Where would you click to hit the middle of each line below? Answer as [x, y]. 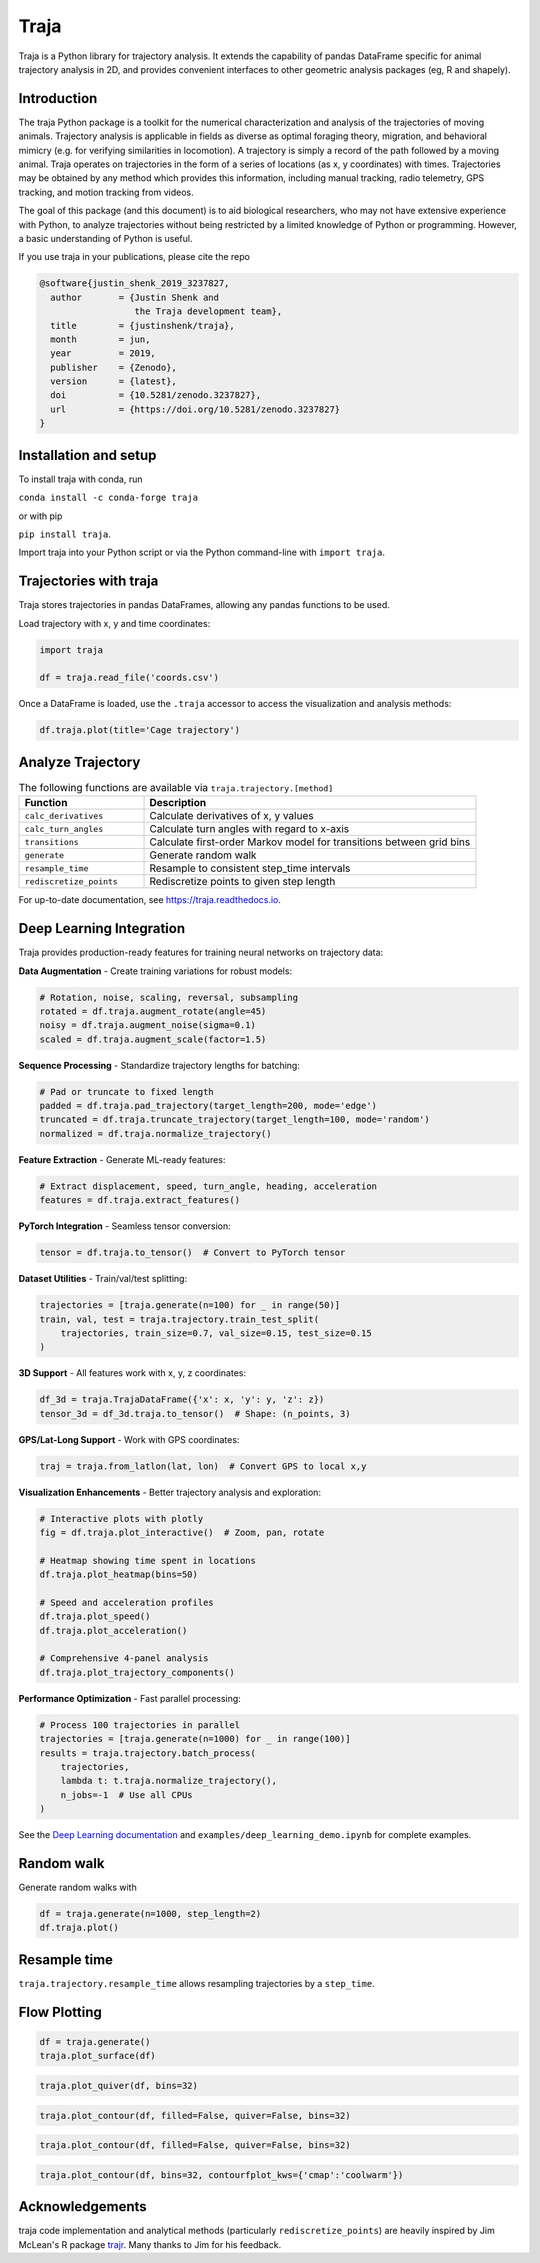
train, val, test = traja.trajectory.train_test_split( [179, 1319]
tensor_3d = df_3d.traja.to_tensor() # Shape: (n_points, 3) [195, 1413]
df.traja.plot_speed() [95, 1616]
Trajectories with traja [88, 581]
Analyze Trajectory [79, 761]
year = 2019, [103, 353]
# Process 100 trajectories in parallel [139, 1724]
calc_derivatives [64, 815]
